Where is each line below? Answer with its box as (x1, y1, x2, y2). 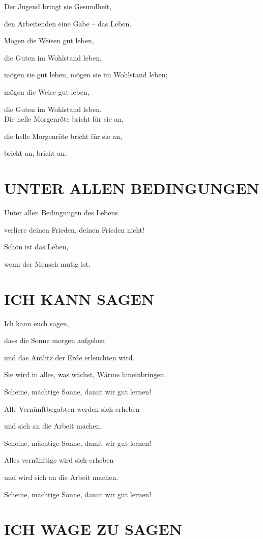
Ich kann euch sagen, (4, 318, 69, 328)
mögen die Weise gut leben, (4, 86, 90, 97)
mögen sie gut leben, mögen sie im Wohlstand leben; (4, 69, 168, 80)
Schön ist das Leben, (4, 241, 69, 252)
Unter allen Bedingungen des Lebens (4, 207, 118, 218)
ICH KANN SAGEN (4, 288, 155, 309)
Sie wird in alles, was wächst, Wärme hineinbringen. (4, 369, 166, 380)
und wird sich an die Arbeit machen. (4, 471, 119, 482)
